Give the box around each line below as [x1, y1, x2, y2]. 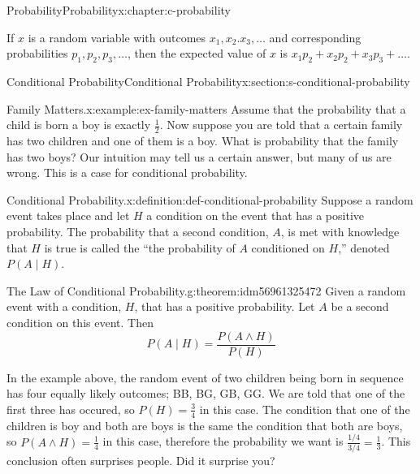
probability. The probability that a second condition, [6, 222, 269, 239]
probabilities [6, 45, 68, 62]
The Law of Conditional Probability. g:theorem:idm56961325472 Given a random [6, 282, 406, 299]
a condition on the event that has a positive [146, 207, 365, 224]
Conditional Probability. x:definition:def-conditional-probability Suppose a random [6, 191, 414, 208]
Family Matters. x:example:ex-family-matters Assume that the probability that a [6, 100, 406, 117]
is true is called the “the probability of [44, 239, 236, 256]
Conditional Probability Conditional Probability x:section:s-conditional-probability [6, 72, 410, 89]
